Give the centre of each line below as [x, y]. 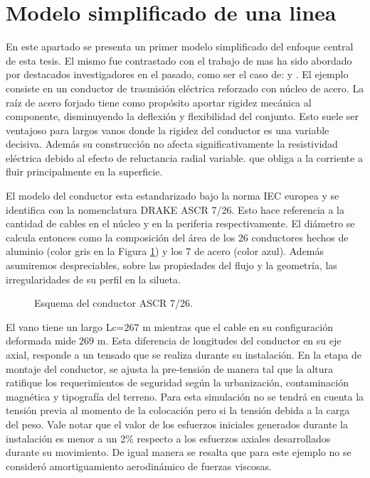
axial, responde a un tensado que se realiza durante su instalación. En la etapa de [184, 354]
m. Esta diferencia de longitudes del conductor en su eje [219, 341]
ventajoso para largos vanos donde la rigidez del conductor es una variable [168, 130]
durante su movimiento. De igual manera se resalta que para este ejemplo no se [179, 452]
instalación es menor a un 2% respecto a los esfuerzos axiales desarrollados [168, 438]
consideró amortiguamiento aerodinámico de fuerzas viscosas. [139, 466]
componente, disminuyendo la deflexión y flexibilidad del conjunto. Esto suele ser [183, 116]
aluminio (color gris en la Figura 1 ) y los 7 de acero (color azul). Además [165, 251]
